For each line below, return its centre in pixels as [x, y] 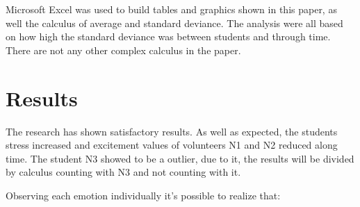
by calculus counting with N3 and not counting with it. [123, 172]
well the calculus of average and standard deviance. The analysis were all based [174, 23]
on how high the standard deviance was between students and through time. [168, 36]
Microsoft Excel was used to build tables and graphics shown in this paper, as [171, 9]
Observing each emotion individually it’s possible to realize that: [143, 195]
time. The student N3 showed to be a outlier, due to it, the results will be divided [180, 158]
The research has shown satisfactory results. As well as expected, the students [172, 131]
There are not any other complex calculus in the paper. [123, 50]
